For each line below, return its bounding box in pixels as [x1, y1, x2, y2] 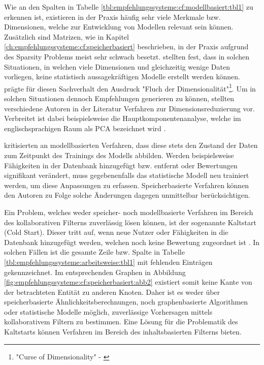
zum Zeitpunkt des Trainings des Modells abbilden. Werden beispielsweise [4, 149, 234, 160]
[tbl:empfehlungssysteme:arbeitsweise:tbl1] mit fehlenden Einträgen [4, 256, 213, 267]
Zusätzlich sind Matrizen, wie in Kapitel [4, 31, 129, 42]
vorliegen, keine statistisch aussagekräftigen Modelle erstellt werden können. [4, 71, 240, 82]
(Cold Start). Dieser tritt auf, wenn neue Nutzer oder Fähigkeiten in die [4, 227, 228, 237]
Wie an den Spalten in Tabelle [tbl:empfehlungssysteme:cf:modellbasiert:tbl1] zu [4, 2, 253, 12]
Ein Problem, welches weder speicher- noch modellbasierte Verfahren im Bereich [4, 206, 253, 217]
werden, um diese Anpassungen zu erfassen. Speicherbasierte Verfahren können [4, 179, 249, 190]
